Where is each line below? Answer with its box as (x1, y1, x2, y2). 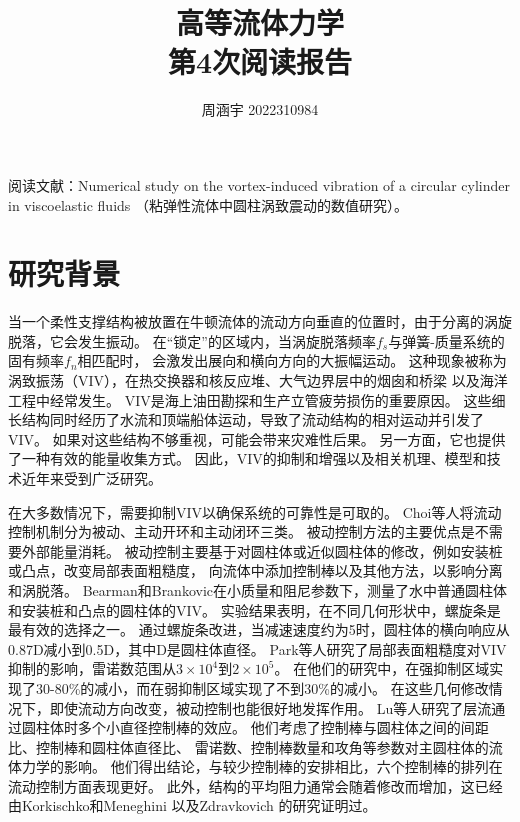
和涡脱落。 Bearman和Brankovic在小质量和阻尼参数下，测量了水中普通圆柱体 (8, 579, 508, 600)
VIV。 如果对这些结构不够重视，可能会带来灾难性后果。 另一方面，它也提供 (8, 428, 506, 449)
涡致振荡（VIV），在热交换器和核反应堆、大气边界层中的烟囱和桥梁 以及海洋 (8, 370, 508, 390)
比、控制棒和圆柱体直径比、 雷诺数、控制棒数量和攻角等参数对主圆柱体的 (8, 736, 489, 757)
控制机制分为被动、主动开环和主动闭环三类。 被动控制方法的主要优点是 (8, 521, 475, 542)
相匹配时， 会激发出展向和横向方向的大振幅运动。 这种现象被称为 (77, 350, 507, 371)
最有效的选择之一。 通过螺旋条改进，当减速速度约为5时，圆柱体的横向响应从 (8, 619, 510, 640)
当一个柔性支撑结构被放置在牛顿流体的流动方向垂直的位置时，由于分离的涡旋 (8, 311, 512, 332)
